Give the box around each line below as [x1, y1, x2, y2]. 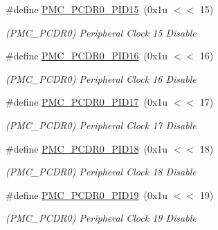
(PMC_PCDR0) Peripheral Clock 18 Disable [6, 164, 197, 179]
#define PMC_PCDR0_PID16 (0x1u [6, 48, 168, 63]
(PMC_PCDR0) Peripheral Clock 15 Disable [6, 25, 197, 39]
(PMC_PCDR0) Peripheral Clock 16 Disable [6, 71, 197, 86]
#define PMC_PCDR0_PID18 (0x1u [6, 141, 168, 155]
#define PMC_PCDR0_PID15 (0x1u [6, 2, 168, 16]
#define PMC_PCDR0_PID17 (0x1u [6, 95, 168, 109]
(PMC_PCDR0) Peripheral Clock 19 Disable [6, 211, 197, 225]
